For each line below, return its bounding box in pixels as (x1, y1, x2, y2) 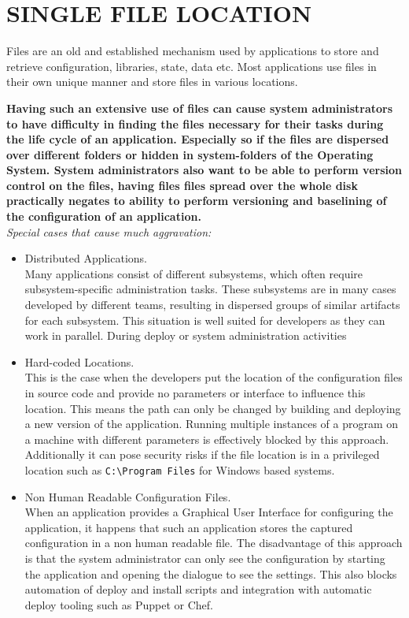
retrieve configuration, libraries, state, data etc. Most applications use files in (6, 58, 377, 74)
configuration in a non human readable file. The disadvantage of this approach (24, 534, 403, 551)
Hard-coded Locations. (24, 353, 134, 370)
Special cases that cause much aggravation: (6, 223, 212, 240)
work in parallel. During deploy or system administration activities (24, 327, 347, 344)
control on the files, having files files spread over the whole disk (6, 177, 358, 193)
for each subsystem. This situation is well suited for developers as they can (24, 311, 385, 328)
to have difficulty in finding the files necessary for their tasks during (6, 115, 384, 132)
